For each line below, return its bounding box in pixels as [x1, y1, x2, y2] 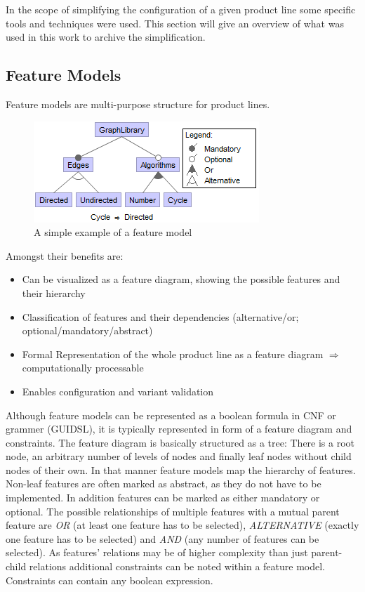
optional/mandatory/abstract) [22, 323, 153, 338]
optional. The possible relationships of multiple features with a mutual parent [6, 504, 340, 518]
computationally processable [22, 360, 144, 375]
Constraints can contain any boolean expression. [6, 572, 213, 587]
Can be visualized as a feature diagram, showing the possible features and [22, 272, 340, 287]
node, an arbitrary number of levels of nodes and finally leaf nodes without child [6, 449, 352, 463]
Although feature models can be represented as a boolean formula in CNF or [6, 407, 336, 422]
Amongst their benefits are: [6, 248, 124, 263]
